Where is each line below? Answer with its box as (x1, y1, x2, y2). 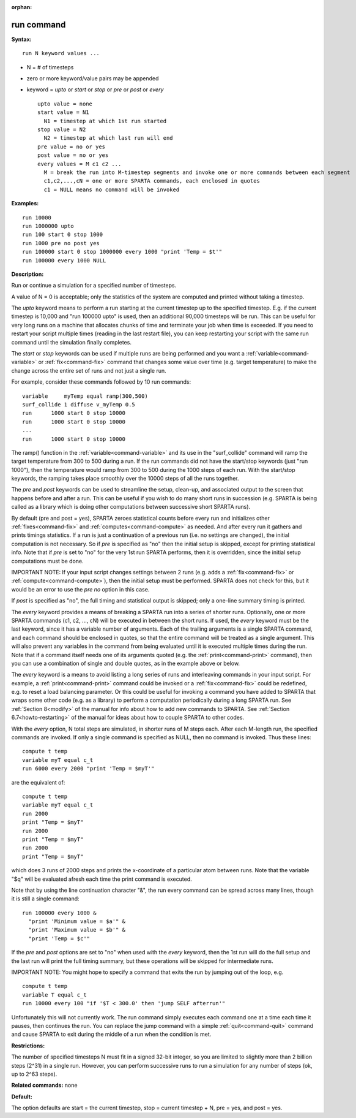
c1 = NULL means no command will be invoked (43, 186, 180, 193)
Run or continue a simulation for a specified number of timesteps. (11, 282, 177, 289)
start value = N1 (37, 109, 89, 116)
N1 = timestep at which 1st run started (43, 117, 167, 124)
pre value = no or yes (37, 143, 106, 150)
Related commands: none (11, 1082, 78, 1089)
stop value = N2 (37, 126, 86, 133)
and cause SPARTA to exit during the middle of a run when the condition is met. (11, 1030, 212, 1038)
